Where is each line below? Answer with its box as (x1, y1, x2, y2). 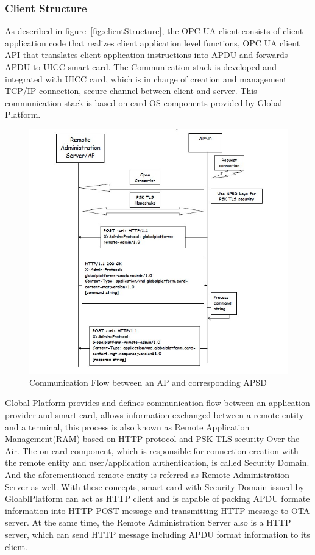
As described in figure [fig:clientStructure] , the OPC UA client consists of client (5, 24, 303, 37)
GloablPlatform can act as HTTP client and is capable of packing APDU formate (5, 492, 310, 505)
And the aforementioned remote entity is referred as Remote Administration (5, 468, 289, 481)
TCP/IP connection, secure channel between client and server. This (5, 84, 257, 97)
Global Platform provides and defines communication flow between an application (5, 396, 310, 409)
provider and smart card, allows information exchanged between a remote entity (5, 408, 304, 421)
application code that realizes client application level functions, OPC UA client (5, 36, 300, 49)
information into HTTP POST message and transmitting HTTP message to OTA (5, 504, 310, 517)
